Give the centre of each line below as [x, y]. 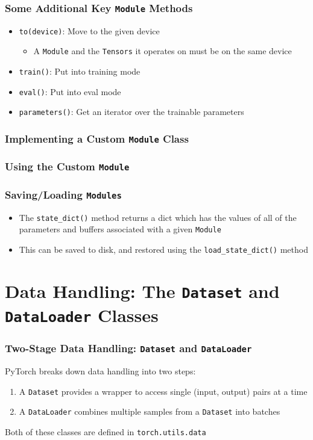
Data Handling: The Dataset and [142, 290]
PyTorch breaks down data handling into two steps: [100, 371]
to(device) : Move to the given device [89, 30]
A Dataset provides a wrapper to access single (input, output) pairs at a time [163, 391]
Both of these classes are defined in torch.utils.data [106, 432]
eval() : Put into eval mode [70, 91]
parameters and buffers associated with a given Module [120, 229]
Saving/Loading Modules [63, 194]
